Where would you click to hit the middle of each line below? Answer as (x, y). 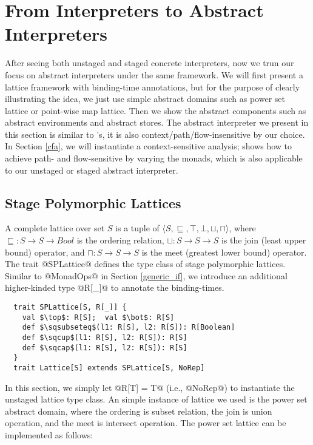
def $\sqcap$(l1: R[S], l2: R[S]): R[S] (105, 348)
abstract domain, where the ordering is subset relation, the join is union (139, 411)
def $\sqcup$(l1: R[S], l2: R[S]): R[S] (105, 337)
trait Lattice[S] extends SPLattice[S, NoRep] (109, 368)
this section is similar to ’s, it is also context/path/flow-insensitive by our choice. (155, 134)
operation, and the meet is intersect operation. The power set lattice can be (146, 423)
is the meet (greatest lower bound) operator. (224, 252)
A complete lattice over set (55, 228)
